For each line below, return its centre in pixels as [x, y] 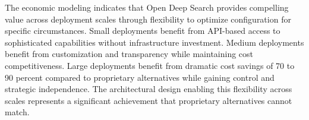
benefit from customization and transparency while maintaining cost [129, 54]
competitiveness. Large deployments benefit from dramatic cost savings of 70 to [150, 65]
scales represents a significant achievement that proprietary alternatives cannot [149, 100]
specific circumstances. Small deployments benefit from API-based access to [143, 31]
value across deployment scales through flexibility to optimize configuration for [148, 19]
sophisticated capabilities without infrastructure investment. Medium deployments [154, 42]
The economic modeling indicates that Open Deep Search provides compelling [147, 7]
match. [17, 112]
